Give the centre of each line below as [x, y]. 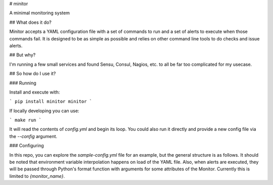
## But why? [22, 55]
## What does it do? [30, 22]
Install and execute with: [35, 92]
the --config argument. [33, 136]
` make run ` [26, 120]
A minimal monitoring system [40, 13]
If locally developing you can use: [44, 111]
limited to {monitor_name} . [37, 176]
